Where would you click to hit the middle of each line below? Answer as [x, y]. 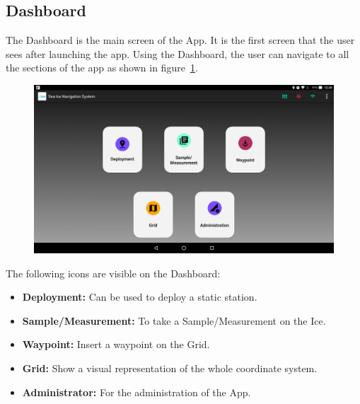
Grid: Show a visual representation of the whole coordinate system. [170, 368]
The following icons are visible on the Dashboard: [113, 273]
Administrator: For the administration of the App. [137, 392]
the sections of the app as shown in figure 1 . [102, 68]
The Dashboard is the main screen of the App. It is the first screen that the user [180, 40]
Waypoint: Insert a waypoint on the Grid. [116, 344]
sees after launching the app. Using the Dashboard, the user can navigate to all [178, 53]
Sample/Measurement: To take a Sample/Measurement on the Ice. [174, 320]
